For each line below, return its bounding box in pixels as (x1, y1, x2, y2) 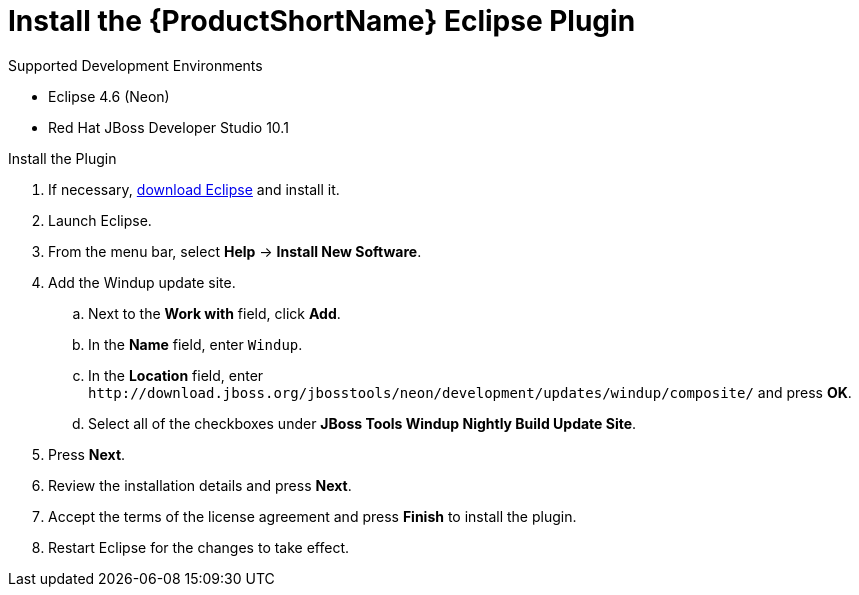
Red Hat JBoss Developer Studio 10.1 (48, 118, 289, 136)
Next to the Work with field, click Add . (88, 304, 341, 322)
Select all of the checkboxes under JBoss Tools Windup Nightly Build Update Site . (88, 414, 637, 432)
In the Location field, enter (88, 366, 264, 384)
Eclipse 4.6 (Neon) (48, 87, 170, 105)
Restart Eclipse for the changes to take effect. (48, 538, 350, 556)
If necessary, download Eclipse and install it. (48, 180, 340, 198)
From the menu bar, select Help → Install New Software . (48, 242, 422, 260)
